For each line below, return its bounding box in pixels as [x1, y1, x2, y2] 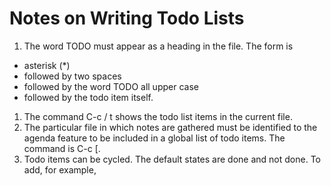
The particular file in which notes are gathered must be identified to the [23, 121, 318, 133]
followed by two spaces [23, 70, 122, 82]
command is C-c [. [23, 142, 101, 154]
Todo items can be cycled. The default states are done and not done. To [23, 153, 321, 165]
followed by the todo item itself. [23, 91, 154, 103]
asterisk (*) [23, 59, 71, 71]
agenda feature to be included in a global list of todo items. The [23, 132, 286, 144]
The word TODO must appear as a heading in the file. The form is [23, 40, 294, 52]
